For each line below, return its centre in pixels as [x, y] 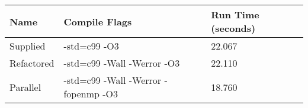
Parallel [25, 87]
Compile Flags [98, 21]
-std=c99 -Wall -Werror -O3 [122, 63]
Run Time [235, 14]
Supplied [28, 46]
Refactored [32, 63]
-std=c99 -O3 [91, 46]
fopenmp [81, 94]
